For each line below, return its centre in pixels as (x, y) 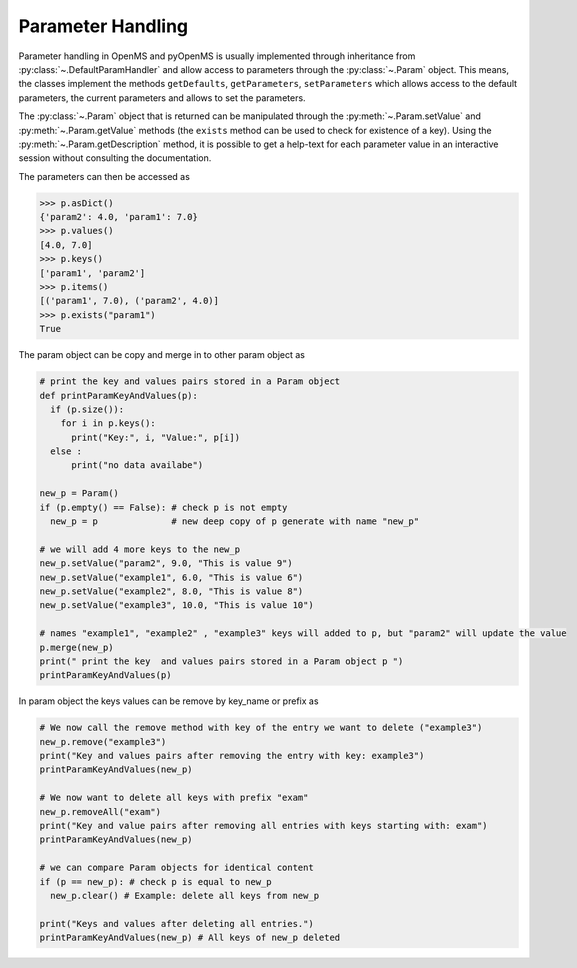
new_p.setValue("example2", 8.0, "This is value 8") (171, 591)
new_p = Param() (79, 493)
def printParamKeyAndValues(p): (119, 395)
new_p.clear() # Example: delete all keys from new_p (185, 895)
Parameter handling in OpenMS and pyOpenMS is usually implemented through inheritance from (217, 56)
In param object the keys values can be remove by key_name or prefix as (168, 701)
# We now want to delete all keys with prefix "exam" (174, 798)
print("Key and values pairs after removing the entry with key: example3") (232, 756)
